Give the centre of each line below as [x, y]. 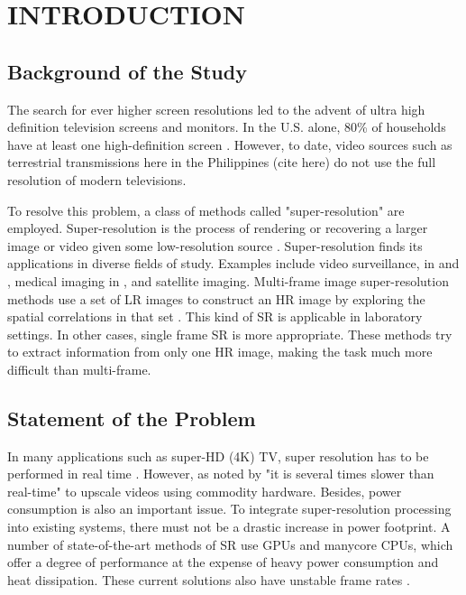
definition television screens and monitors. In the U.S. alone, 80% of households [227, 127]
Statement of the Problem [132, 418]
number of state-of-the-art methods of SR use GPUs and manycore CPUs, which [230, 544]
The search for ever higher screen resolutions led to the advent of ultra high [216, 109]
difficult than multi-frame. [79, 369]
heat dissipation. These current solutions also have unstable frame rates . [209, 579]
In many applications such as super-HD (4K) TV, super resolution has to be [218, 456]
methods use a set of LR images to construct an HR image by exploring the [216, 298]
